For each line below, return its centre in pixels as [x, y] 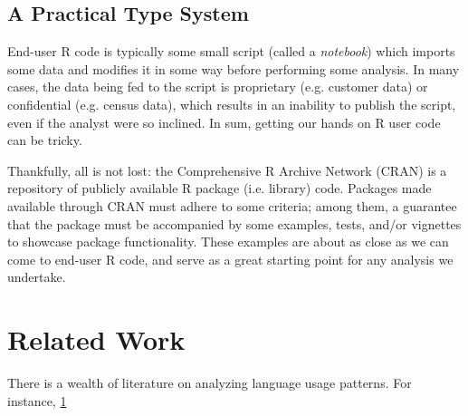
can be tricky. [45, 140]
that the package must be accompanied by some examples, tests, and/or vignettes [234, 223]
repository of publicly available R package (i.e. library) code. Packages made [220, 188]
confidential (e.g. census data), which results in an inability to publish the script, [232, 104]
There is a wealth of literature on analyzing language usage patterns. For [210, 383]
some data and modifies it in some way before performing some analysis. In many [234, 68]
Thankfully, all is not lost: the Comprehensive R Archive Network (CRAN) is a [227, 170]
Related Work [96, 339]
